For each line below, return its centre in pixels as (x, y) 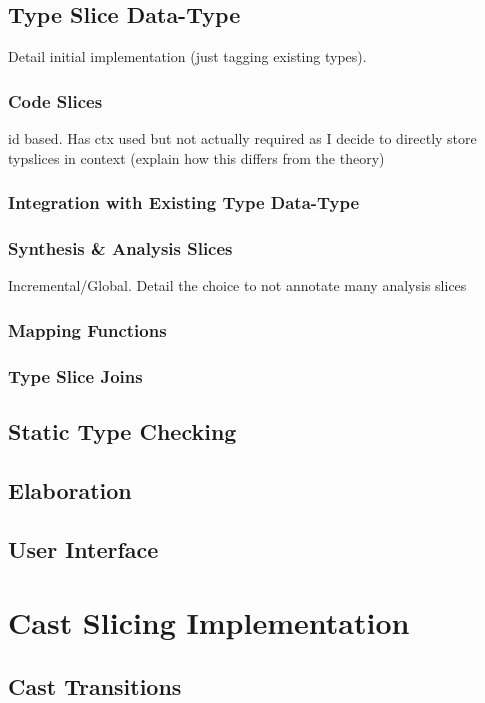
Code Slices (55, 100)
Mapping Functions (87, 329)
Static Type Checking (122, 430)
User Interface (83, 548)
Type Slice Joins (75, 375)
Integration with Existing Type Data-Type (184, 202)
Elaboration (70, 489)
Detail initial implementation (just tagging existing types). (187, 56)
